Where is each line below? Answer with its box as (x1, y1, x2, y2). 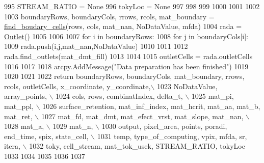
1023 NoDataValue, (156, 80, 218, 91)
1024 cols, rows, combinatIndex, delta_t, (56, 91, 183, 101)
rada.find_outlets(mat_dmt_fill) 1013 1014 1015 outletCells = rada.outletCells (4, 50, 253, 61)
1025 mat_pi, (191, 91, 234, 101)
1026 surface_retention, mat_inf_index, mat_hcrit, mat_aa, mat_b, (42, 100, 260, 111)
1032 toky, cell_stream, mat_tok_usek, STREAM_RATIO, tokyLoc (29, 141, 245, 151)
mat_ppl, (4, 100, 34, 111)
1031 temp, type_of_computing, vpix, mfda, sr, (97, 130, 247, 141)
